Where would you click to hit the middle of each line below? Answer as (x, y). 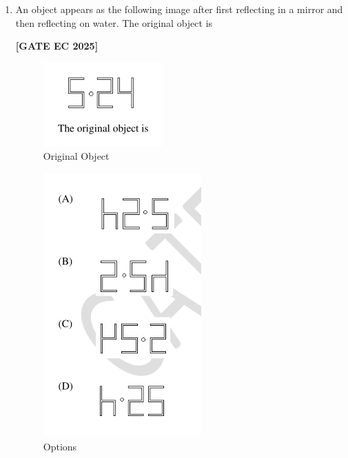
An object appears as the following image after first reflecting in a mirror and (179, 9)
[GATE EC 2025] (57, 46)
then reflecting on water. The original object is (114, 22)
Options (60, 446)
